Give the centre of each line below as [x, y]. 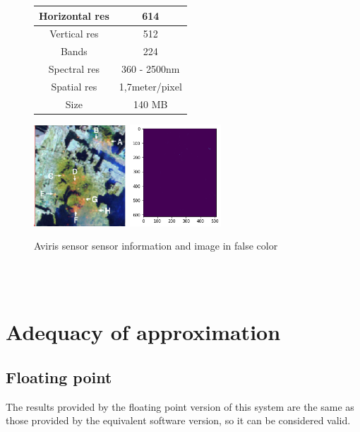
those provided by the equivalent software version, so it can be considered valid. [178, 420]
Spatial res [74, 86]
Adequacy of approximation [143, 332]
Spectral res [74, 69]
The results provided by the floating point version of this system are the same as [180, 406]
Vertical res [74, 34]
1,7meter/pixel [150, 86]
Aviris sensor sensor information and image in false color [156, 246]
